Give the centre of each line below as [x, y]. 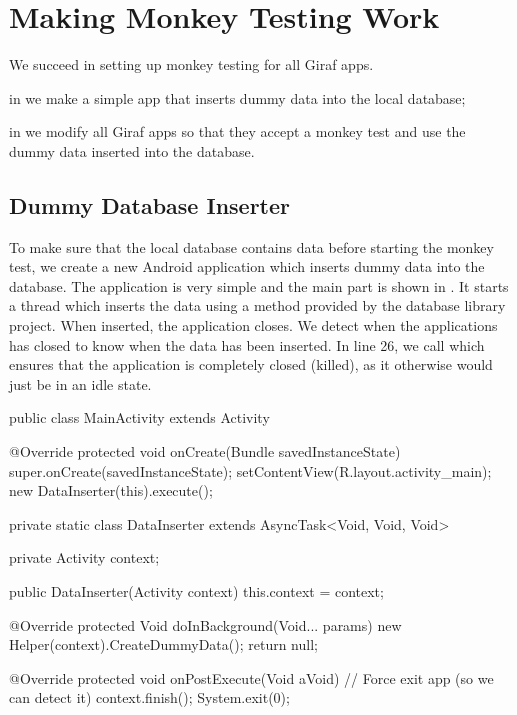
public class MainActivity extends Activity [139, 417]
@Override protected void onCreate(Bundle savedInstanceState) [205, 451]
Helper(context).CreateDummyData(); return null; [163, 644]
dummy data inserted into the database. [132, 150]
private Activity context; [84, 557]
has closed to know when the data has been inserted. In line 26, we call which [247, 344]
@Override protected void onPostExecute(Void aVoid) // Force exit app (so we [251, 677]
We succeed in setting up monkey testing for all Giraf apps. [191, 64]
